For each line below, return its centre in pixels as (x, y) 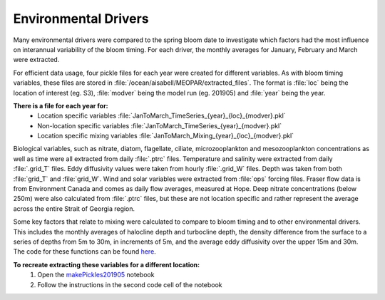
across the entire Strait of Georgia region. (74, 208)
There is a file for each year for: (61, 105)
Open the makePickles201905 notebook (96, 275)
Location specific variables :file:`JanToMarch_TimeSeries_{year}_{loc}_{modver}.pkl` (161, 116)
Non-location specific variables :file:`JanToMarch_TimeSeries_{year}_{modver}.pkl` (159, 125)
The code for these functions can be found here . (84, 252)
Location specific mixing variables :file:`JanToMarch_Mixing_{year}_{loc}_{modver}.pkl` (166, 136)
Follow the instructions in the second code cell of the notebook (130, 284)
